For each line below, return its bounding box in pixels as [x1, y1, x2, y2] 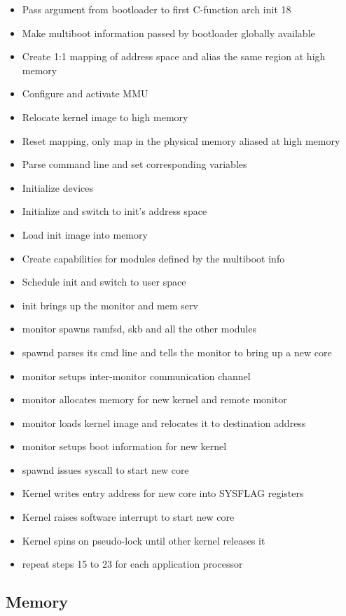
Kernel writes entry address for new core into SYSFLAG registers [22, 486, 304, 500]
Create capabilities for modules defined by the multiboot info [22, 251, 285, 265]
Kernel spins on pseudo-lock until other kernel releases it [22, 533, 265, 547]
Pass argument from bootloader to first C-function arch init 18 [22, 2, 291, 16]
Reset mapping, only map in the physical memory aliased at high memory [22, 133, 340, 148]
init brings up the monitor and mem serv [22, 297, 198, 312]
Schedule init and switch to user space [22, 274, 186, 289]
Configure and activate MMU [22, 86, 148, 101]
